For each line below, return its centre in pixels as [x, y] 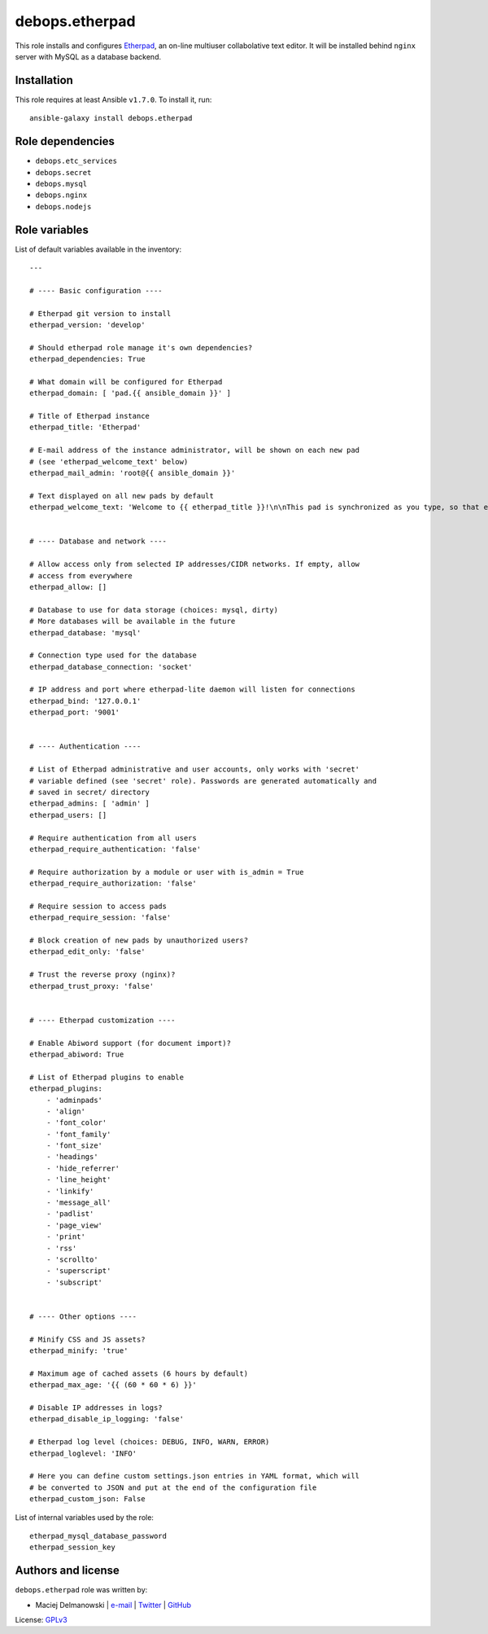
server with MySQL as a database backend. [88, 56]
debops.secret [63, 172]
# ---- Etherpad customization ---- [102, 1020]
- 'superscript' [78, 1271]
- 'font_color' [76, 1123]
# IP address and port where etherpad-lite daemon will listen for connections [192, 690]
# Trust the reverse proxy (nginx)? [102, 975]
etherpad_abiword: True [77, 1054]
